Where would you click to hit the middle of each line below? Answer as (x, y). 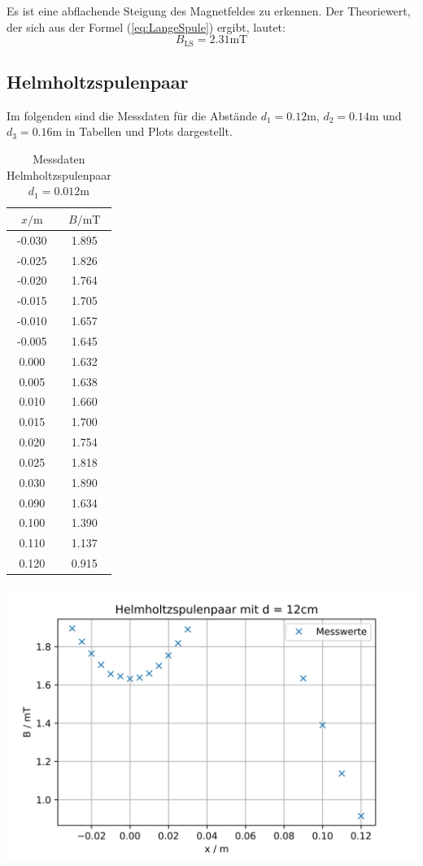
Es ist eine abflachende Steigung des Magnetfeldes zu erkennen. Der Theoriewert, (209, 11)
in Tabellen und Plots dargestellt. (149, 131)
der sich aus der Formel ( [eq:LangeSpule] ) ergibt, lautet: (146, 26)
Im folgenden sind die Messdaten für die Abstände (132, 115)
